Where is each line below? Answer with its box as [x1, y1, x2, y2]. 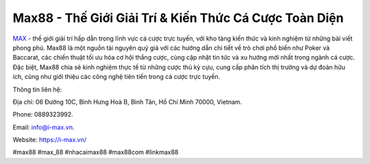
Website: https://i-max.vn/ [12, 136, 87, 144]
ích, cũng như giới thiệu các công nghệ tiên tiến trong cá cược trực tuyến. [12, 73, 221, 81]
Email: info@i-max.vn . [12, 123, 75, 131]
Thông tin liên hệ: [12, 85, 62, 93]
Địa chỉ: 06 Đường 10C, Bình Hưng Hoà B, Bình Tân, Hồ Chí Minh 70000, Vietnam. [12, 97, 243, 106]
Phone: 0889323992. [12, 110, 73, 119]
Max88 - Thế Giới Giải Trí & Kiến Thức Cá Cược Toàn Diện [12, 10, 344, 25]
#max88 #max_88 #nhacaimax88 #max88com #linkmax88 [12, 148, 179, 156]
